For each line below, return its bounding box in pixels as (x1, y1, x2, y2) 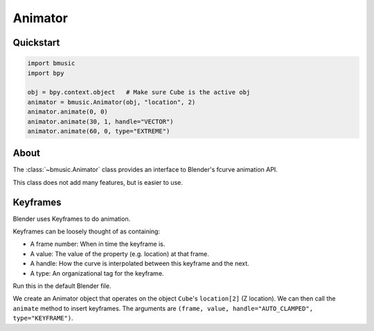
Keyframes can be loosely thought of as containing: (12, 227, 161, 235)
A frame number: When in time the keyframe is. (30, 240, 166, 249)
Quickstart (12, 37, 60, 48)
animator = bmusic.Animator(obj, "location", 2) (27, 98, 196, 106)
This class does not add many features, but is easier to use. (12, 178, 183, 186)
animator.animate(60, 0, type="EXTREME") (27, 127, 170, 135)
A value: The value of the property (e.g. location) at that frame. (30, 249, 209, 258)
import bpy (27, 69, 64, 77)
